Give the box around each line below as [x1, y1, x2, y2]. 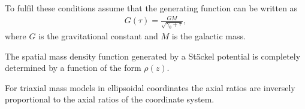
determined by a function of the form [5, 61, 141, 74]
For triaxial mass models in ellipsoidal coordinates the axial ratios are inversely [5, 81, 295, 94]
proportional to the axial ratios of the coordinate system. [5, 93, 215, 105]
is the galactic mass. [171, 30, 246, 42]
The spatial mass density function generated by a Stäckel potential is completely [5, 49, 301, 62]
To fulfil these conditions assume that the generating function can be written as [5, 2, 298, 14]
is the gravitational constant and [38, 30, 158, 42]
